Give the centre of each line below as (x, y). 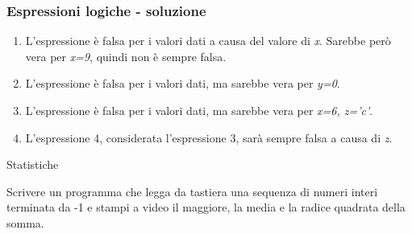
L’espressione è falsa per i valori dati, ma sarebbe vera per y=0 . (183, 83)
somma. (25, 222)
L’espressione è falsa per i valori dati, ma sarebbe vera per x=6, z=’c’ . (199, 110)
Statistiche (33, 164)
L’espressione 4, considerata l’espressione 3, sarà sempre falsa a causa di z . (209, 137)
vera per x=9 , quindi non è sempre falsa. (126, 56)
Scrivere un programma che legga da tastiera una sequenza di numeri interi (192, 191)
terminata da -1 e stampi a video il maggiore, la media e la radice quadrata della (206, 207)
